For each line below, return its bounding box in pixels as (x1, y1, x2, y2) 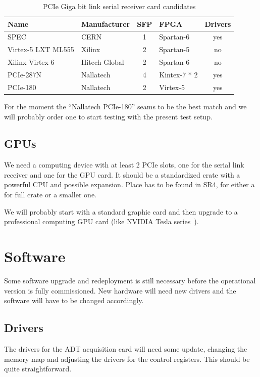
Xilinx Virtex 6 (8, 57, 55, 67)
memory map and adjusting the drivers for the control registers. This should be (4, 353, 250, 364)
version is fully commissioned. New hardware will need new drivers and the (4, 285, 236, 296)
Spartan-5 (159, 44, 190, 55)
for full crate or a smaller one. (4, 189, 97, 200)
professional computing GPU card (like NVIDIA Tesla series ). (4, 216, 199, 227)
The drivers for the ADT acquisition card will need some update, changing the (4, 343, 247, 354)
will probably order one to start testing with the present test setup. (4, 111, 213, 121)
